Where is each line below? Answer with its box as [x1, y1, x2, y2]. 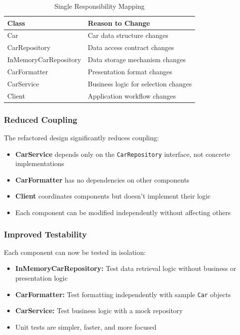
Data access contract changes [88, 42, 174, 52]
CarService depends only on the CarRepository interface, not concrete [15, 149, 230, 159]
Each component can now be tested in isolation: [4, 247, 146, 257]
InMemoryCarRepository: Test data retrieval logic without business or [15, 263, 237, 273]
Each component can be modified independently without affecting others [15, 207, 231, 217]
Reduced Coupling [4, 113, 77, 125]
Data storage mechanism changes [88, 54, 186, 65]
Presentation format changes [88, 66, 172, 76]
